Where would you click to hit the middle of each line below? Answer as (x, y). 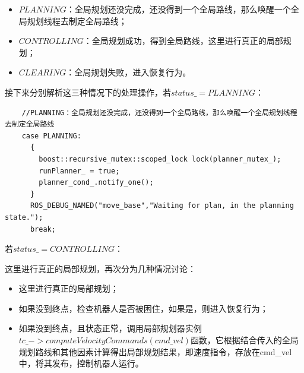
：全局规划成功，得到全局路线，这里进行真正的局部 (183, 41)
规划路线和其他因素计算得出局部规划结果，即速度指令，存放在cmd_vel (155, 351)
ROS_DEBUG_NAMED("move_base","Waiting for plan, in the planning (162, 206)
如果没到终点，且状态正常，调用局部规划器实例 (110, 328)
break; (43, 229)
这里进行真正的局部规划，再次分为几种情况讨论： (100, 268)
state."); (24, 217)
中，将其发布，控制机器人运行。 (81, 363)
